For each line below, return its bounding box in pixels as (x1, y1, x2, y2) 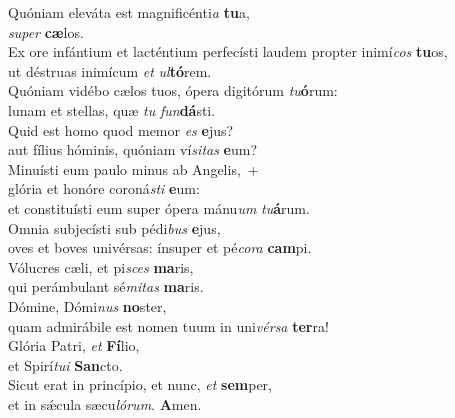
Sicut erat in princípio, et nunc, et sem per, (8, 374, 272, 395)
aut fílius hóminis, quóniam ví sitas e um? (8, 139, 258, 160)
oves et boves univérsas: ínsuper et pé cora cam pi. (8, 237, 312, 258)
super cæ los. (8, 21, 84, 42)
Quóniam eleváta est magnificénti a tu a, (8, 2, 250, 22)
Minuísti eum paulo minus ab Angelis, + (8, 158, 259, 179)
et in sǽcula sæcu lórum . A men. (8, 393, 202, 414)
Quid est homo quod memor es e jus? (8, 119, 234, 140)
